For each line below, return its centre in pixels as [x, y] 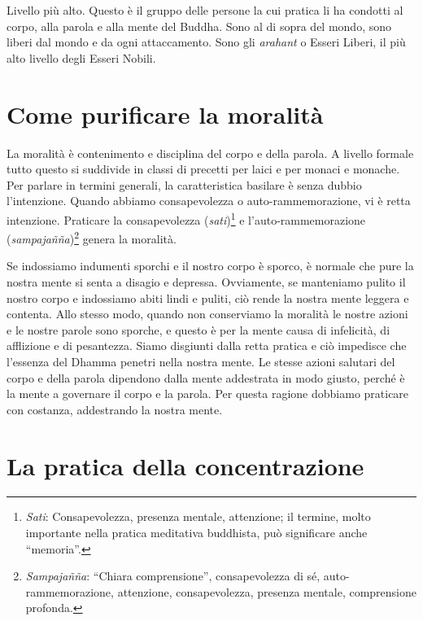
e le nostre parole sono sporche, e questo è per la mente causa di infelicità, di [198, 329]
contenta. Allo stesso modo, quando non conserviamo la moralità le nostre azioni [207, 314]
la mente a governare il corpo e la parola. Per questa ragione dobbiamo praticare [208, 394]
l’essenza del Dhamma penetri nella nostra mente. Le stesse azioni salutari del [201, 361]
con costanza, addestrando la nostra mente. [115, 409]
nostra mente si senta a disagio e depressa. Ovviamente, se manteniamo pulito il [206, 281]
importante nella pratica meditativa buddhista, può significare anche [196, 533]
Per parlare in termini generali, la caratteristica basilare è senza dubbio [184, 184]
